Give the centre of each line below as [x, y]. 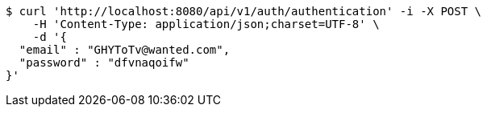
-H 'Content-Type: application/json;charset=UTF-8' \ [206, 24]
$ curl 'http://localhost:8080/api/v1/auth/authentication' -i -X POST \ [244, 11]
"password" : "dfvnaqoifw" [104, 63]
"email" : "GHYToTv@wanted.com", [125, 50]
